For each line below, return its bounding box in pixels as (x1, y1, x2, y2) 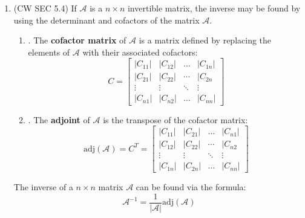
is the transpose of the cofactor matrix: (103, 113, 248, 126)
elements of (28, 45, 70, 58)
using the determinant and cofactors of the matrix (13, 13, 200, 26)
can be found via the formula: (136, 181, 246, 193)
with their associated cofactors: (82, 45, 198, 58)
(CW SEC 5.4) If (13, 2, 77, 14)
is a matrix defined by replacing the (139, 34, 272, 46)
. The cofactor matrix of (28, 34, 126, 46)
